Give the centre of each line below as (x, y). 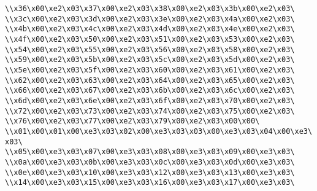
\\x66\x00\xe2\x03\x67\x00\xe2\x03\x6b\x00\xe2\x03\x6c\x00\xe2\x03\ (150, 91)
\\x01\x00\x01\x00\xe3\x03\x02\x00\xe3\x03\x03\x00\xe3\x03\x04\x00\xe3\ (159, 131)
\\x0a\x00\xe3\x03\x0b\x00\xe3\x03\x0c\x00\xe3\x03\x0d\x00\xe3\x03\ (150, 162)
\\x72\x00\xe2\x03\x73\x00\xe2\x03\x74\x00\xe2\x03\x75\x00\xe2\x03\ (150, 111)
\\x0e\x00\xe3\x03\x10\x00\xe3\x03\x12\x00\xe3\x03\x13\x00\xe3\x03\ (150, 172)
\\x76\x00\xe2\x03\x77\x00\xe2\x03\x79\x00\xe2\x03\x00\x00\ (132, 121)
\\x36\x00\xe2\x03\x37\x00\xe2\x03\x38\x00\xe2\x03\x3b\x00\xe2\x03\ (150, 9)
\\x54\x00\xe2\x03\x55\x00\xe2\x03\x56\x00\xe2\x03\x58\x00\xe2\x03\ (150, 49)
